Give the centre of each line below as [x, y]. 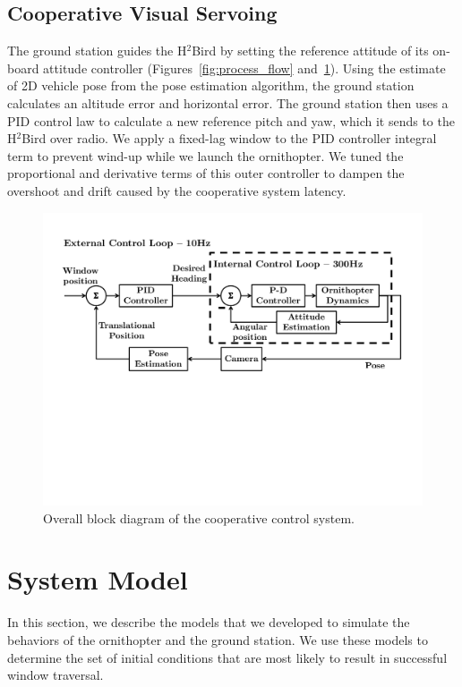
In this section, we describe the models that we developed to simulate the [209, 622]
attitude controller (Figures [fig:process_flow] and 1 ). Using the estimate [244, 68]
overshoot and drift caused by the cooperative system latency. [177, 190]
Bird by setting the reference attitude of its [310, 51]
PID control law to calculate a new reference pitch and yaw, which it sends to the [231, 120]
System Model [98, 579]
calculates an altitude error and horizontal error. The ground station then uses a [228, 102]
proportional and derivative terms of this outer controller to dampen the [206, 173]
